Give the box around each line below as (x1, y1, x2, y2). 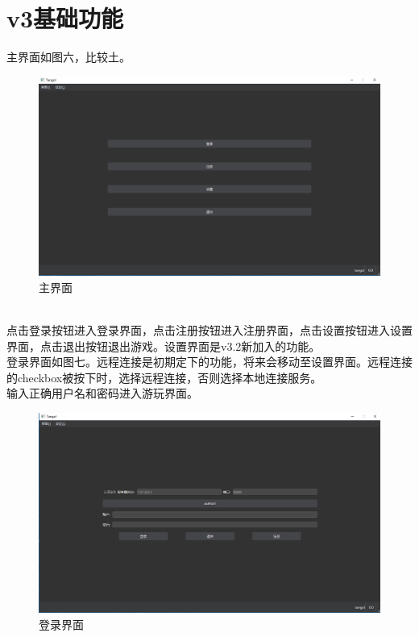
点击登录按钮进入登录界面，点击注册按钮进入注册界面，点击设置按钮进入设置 (6, 322, 413, 339)
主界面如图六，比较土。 (6, 48, 131, 65)
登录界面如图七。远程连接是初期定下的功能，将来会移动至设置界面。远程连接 (6, 353, 413, 370)
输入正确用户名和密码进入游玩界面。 (6, 385, 198, 402)
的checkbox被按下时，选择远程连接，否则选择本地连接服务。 (6, 368, 322, 385)
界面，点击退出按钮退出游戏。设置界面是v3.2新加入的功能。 (6, 337, 321, 354)
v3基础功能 (6, 2, 124, 35)
